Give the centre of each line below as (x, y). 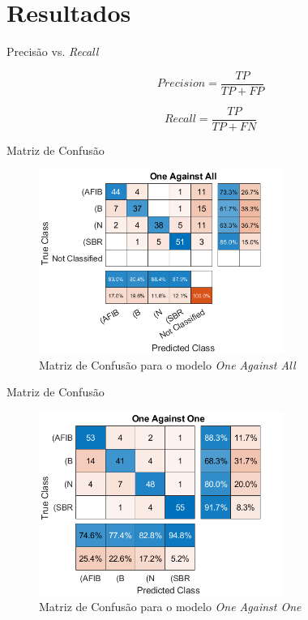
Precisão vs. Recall (53, 51)
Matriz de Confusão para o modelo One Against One (170, 607)
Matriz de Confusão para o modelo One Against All (167, 364)
